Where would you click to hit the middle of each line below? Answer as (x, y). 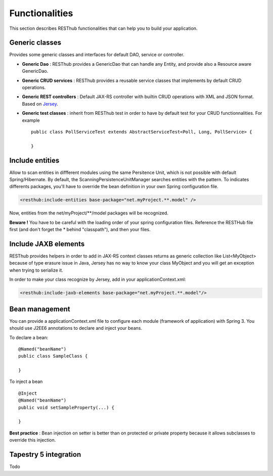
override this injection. (33, 440)
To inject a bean (26, 381)
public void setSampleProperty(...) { (66, 407)
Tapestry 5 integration (45, 455)
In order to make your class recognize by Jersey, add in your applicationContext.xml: (98, 279)
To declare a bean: (29, 337)
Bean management (40, 309)
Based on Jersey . (40, 104)
